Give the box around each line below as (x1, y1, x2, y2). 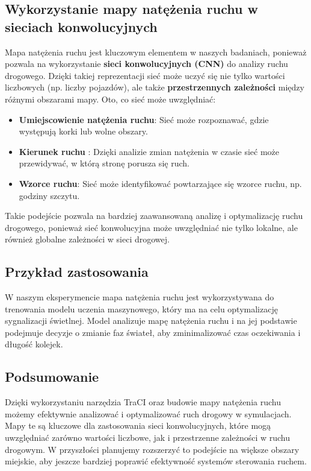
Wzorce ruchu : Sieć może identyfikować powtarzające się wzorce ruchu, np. (19, 177, 302, 189)
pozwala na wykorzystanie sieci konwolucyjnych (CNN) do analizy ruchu (5, 57, 288, 70)
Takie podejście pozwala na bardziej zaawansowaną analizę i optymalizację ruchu (5, 209, 303, 222)
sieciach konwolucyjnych (5, 17, 158, 36)
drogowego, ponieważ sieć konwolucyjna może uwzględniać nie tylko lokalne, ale (5, 221, 298, 233)
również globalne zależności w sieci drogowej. (5, 233, 170, 245)
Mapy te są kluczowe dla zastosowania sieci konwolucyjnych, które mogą (5, 419, 271, 432)
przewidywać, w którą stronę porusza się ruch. (19, 157, 189, 169)
